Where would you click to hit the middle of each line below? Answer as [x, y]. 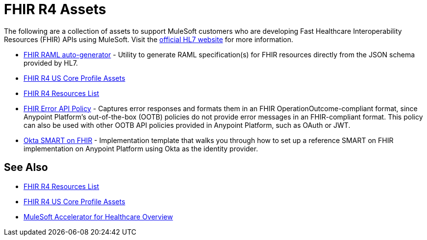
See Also [26, 168]
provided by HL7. [51, 63]
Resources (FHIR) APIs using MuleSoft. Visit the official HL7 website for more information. [149, 39]
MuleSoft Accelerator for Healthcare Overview [98, 216]
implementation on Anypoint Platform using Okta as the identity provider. [141, 148]
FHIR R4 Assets [55, 9]
